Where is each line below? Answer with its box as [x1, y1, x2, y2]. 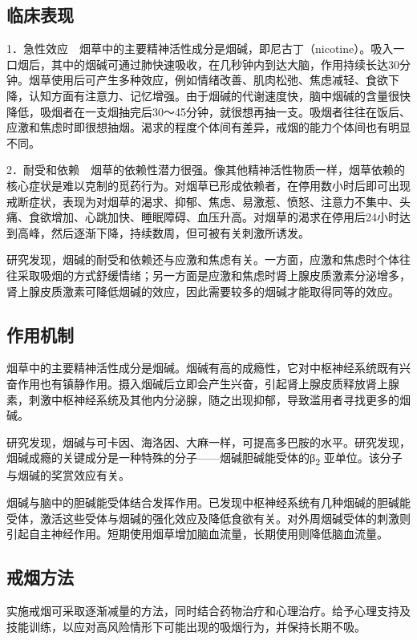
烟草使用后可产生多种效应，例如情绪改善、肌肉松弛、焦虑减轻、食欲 [28, 71, 388, 88]
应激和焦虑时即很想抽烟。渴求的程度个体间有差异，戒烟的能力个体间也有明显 [6, 119, 411, 136]
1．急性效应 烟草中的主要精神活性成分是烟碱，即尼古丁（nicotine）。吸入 [6, 40, 394, 57]
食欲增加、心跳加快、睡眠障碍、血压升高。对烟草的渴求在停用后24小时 [28, 209, 399, 225]
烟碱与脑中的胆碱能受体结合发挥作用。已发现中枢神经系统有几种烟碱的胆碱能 [6, 494, 411, 510]
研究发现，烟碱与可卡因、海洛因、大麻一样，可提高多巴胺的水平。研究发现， [6, 433, 411, 450]
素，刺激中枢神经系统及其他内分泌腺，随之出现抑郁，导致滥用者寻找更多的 [6, 391, 399, 407]
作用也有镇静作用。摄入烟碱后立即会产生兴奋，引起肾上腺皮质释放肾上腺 [17, 375, 399, 391]
